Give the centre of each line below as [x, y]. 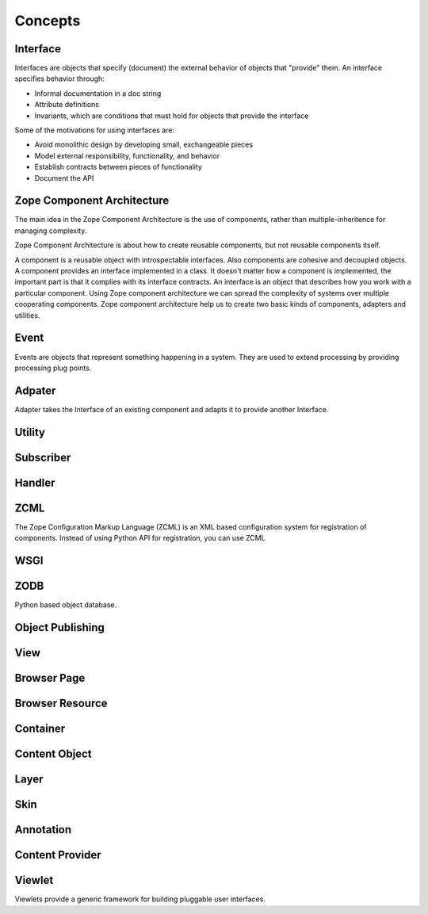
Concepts [48, 21]
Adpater [35, 390]
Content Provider [58, 855]
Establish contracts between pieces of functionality [118, 167]
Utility [30, 432]
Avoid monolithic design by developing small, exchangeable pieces [144, 145]
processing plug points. [53, 368]
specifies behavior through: [59, 78]
